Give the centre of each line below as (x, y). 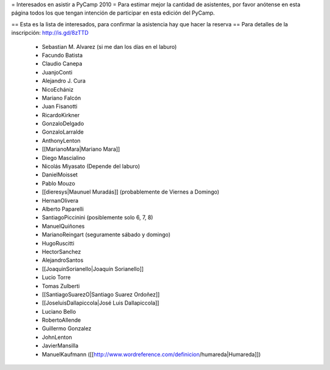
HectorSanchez (61, 252)
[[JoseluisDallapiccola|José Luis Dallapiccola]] (101, 303)
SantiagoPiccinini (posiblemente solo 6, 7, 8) (97, 217)
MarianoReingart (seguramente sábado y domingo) (106, 234)
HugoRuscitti (58, 243)
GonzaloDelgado (63, 124)
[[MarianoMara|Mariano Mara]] (81, 149)
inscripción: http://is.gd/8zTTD (50, 33)
